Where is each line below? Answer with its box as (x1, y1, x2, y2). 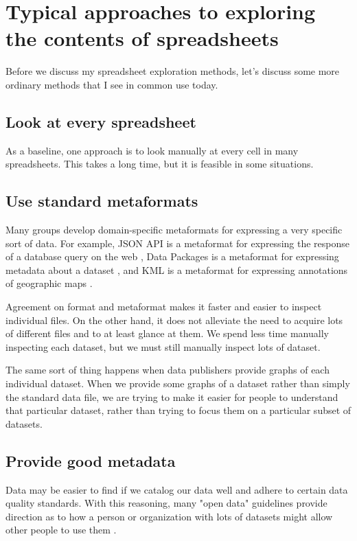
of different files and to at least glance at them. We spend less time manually (5, 326, 329, 341)
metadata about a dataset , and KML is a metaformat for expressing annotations (5, 262, 348, 277)
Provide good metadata (5, 450, 176, 471)
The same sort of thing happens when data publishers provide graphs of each (5, 362, 330, 377)
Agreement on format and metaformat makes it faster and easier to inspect (5, 299, 322, 314)
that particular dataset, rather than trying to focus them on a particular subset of (5, 403, 352, 417)
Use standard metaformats (5, 190, 198, 211)
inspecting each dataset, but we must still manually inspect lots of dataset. (5, 339, 321, 354)
